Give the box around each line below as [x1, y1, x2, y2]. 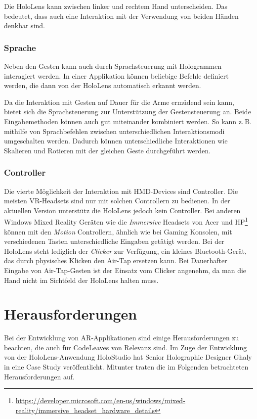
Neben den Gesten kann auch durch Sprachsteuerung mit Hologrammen [4, 61, 222, 71]
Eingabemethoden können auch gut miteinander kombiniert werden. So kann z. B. [4, 116, 252, 126]
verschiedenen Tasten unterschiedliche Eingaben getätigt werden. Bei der [4, 236, 224, 246]
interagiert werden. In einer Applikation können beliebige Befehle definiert [4, 70, 229, 81]
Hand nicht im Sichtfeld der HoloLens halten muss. [4, 275, 159, 285]
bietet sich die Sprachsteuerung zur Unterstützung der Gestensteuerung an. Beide [4, 106, 251, 117]
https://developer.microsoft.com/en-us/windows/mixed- [15, 395, 185, 406]
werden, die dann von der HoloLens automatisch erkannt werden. [4, 80, 201, 91]
